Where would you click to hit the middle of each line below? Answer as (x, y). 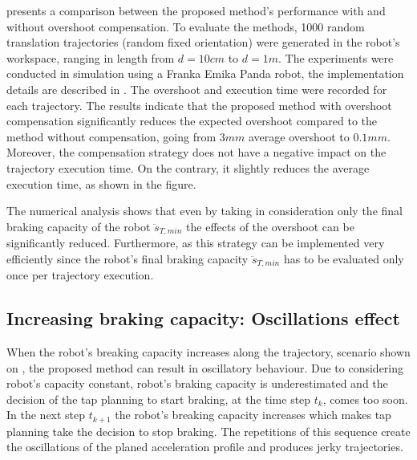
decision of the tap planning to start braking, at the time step (159, 399)
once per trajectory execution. (80, 275)
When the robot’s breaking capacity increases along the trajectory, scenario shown (208, 352)
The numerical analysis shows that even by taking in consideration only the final (204, 211)
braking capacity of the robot (79, 226)
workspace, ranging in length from (91, 57)
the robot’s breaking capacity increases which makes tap (253, 415)
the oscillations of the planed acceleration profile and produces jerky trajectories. (205, 447)
